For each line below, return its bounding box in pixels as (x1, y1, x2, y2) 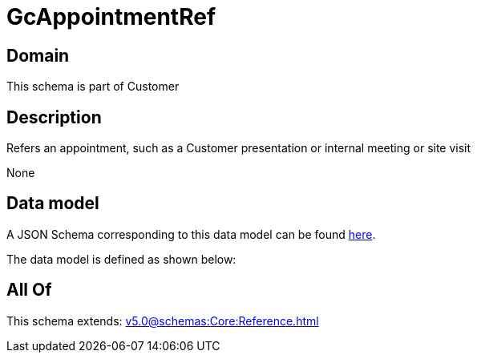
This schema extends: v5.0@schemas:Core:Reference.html (6, 313, 319, 328)
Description (6, 107, 102, 127)
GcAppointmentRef (6, 3, 216, 30)
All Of (6, 280, 52, 301)
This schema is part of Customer (6, 79, 180, 94)
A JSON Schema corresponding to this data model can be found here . (6, 227, 376, 241)
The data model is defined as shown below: (6, 252, 236, 266)
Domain (6, 45, 70, 66)
